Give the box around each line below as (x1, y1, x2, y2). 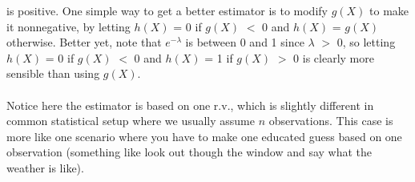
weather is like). (6, 159, 84, 176)
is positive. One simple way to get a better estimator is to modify (6, 2, 328, 18)
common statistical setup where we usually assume (6, 112, 256, 129)
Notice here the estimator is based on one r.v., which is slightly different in (6, 96, 374, 113)
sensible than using (6, 65, 100, 82)
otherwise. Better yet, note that (6, 34, 162, 51)
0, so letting (336, 34, 396, 51)
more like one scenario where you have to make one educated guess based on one (6, 127, 402, 144)
